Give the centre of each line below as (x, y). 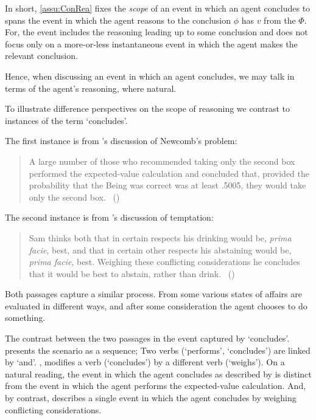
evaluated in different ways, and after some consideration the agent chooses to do (156, 305)
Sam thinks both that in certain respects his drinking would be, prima (160, 237)
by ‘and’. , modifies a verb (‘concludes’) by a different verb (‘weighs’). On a (145, 362)
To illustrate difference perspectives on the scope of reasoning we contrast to (148, 108)
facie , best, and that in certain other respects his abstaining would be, (160, 250)
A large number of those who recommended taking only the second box (162, 161)
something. (25, 318)
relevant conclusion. (41, 56)
